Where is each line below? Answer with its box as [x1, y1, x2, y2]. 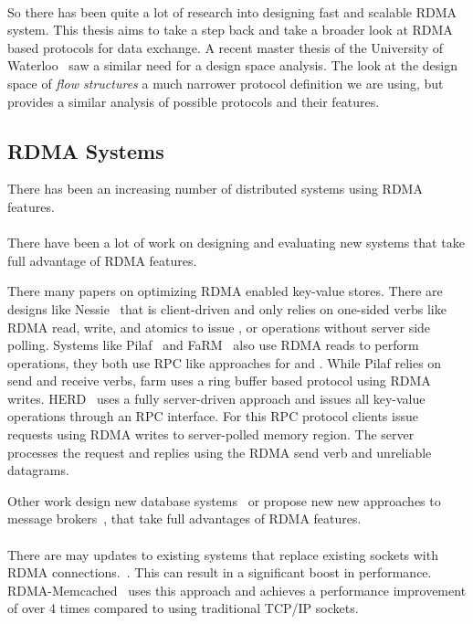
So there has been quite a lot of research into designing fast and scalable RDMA [7, 2, 457, 21]
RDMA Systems [7, 136, 164, 164]
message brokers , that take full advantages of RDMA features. [7, 509, 362, 528]
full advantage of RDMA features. [7, 250, 197, 270]
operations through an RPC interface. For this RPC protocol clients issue [7, 407, 418, 426]
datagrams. [7, 460, 69, 480]
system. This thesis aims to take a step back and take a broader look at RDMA [7, 20, 453, 39]
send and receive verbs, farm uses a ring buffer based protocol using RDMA [7, 371, 431, 390]
